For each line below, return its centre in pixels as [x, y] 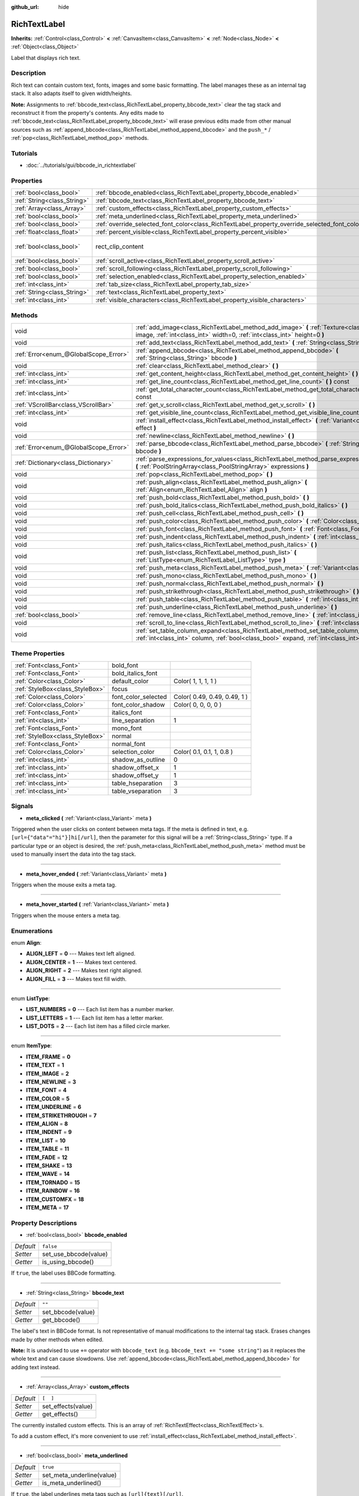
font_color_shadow [138, 704]
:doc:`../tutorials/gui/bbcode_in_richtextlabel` [81, 165]
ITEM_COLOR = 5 [48, 1099]
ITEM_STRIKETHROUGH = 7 [61, 1115]
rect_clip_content [119, 247]
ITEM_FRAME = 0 [48, 1057]
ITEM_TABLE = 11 [48, 1149]
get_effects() [60, 1414]
